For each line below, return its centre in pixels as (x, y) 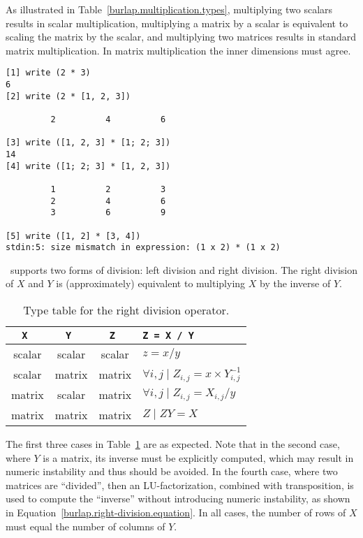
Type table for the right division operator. (126, 310)
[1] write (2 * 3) (48, 73)
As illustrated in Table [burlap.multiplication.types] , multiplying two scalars (169, 9)
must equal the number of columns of (86, 526)
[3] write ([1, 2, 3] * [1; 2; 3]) (88, 143)
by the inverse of (295, 283)
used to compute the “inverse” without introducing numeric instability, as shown (178, 499)
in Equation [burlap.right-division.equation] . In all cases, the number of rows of (176, 512)
